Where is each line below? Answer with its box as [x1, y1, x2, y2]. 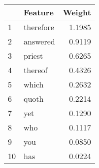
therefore [24, 21, 54, 33]
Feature [24, 6, 54, 18]
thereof [24, 64, 48, 76]
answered [24, 36, 55, 47]
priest [24, 50, 43, 61]
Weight [63, 6, 91, 18]
